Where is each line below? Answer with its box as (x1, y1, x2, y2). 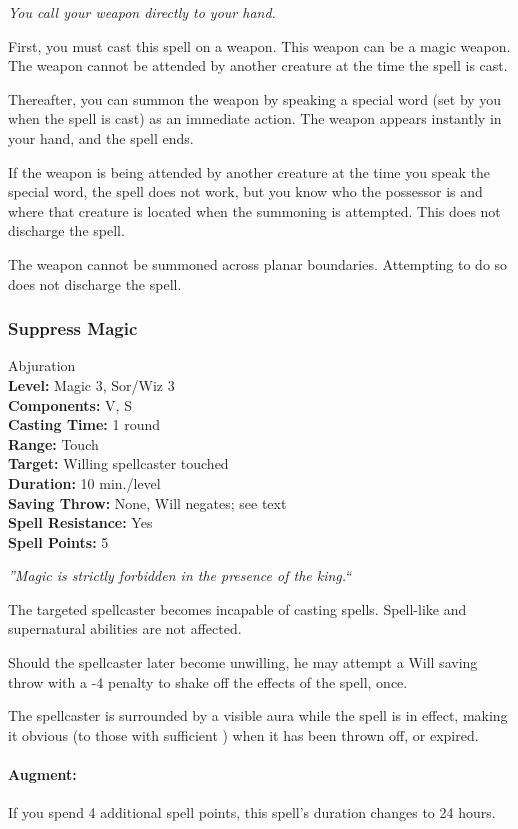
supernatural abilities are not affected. (8, 618, 242, 639)
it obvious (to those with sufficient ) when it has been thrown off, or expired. (8, 724, 479, 745)
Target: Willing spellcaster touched (8, 453, 229, 474)
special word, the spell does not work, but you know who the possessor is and (8, 181, 483, 202)
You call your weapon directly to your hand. (8, 2, 276, 22)
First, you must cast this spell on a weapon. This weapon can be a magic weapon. (8, 35, 511, 56)
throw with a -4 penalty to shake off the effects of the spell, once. (8, 671, 408, 692)
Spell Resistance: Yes (8, 512, 153, 533)
